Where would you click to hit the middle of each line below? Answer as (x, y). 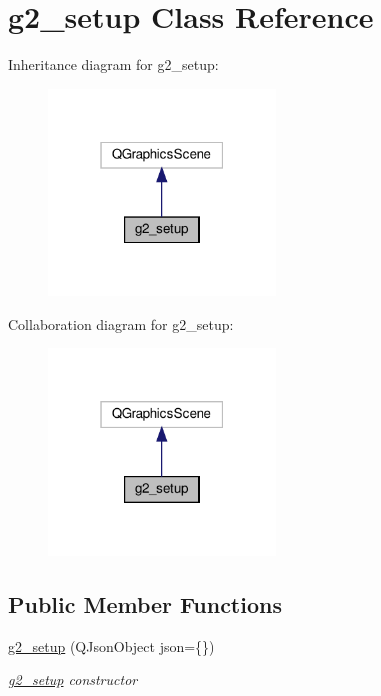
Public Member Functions (145, 604)
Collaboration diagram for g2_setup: (121, 323)
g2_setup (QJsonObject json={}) (111, 645)
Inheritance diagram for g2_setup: (113, 64)
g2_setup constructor (73, 679)
